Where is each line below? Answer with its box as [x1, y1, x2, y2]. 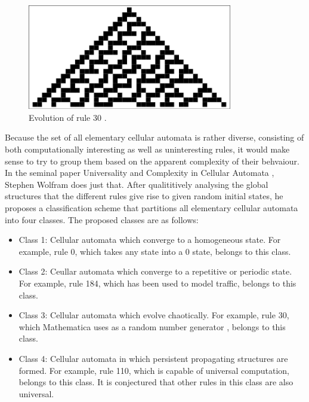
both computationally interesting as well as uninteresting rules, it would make [5, 143, 290, 155]
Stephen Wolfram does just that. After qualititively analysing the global [5, 178, 268, 190]
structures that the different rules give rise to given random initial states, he [5, 190, 283, 202]
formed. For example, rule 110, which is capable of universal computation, [18, 364, 289, 376]
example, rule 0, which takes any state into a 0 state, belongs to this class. [18, 245, 291, 257]
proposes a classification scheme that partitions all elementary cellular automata [5, 201, 298, 214]
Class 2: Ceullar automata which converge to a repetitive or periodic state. [18, 265, 292, 278]
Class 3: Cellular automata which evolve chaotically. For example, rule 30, [18, 309, 289, 321]
